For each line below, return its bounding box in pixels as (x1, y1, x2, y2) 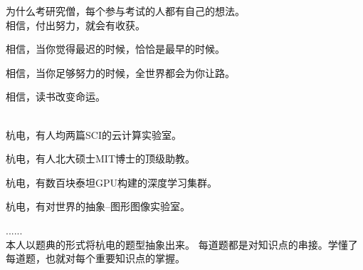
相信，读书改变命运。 (6, 89, 105, 104)
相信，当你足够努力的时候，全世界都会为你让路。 (6, 65, 235, 80)
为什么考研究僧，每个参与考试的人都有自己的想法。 (6, 4, 245, 18)
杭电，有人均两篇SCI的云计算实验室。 (6, 127, 181, 142)
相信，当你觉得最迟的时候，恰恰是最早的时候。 (6, 41, 225, 56)
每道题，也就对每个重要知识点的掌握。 (6, 251, 185, 266)
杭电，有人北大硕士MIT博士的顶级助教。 (6, 151, 195, 166)
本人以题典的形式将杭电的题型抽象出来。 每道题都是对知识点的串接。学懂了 (6, 237, 358, 251)
